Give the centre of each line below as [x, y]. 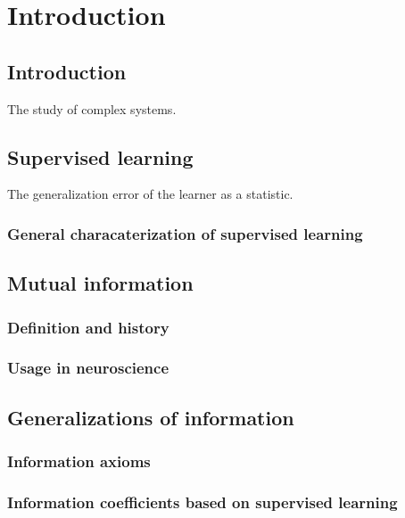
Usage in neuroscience [88, 368]
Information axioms [79, 460]
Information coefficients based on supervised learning [202, 502]
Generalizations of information [151, 417]
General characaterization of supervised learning [185, 233]
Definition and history [88, 327]
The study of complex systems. [92, 108]
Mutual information [100, 283]
